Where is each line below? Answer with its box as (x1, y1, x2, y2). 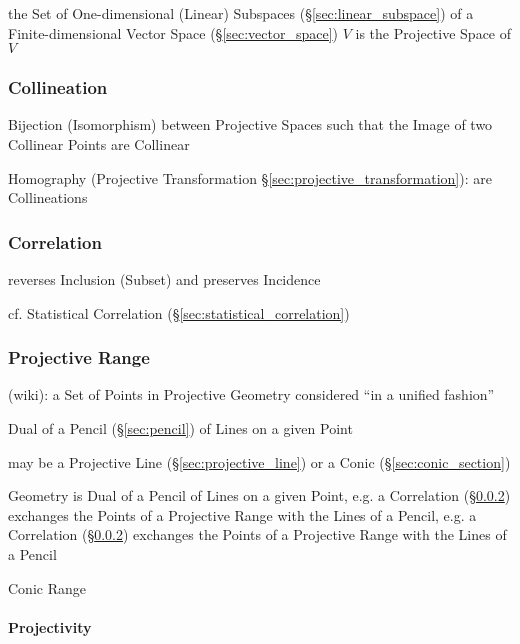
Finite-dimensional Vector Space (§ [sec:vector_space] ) (8, 22, 339, 43)
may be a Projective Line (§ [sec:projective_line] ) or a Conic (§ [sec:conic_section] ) (8, 451, 511, 472)
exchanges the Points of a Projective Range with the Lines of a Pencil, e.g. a (8, 504, 477, 525)
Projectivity (8, 616, 92, 637)
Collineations (8, 187, 88, 208)
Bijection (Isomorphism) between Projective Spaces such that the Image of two (8, 114, 493, 135)
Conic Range (8, 577, 86, 598)
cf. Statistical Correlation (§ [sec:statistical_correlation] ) (8, 302, 350, 323)
